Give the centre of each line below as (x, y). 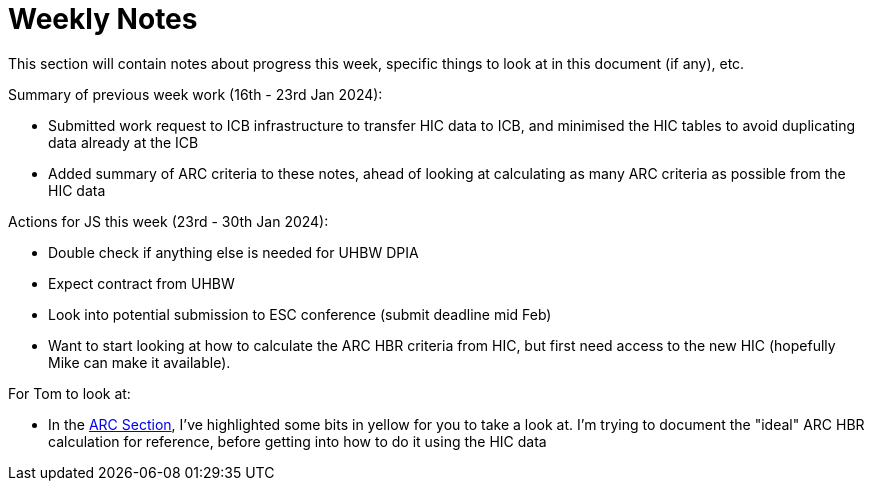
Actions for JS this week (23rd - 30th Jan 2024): (168, 221)
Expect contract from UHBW (141, 283)
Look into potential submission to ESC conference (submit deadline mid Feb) (300, 314)
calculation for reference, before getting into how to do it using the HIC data (297, 441)
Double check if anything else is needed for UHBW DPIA (233, 252)
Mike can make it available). (139, 362)
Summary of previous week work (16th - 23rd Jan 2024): (195, 94)
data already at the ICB (123, 142)
